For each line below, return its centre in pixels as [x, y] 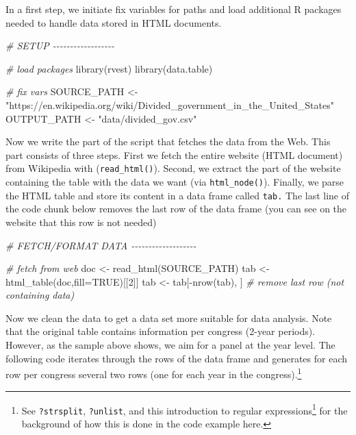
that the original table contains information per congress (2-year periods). [161, 331]
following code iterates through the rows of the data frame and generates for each [176, 358]
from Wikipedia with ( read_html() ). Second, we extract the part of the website [173, 168]
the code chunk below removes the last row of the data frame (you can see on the [176, 209]
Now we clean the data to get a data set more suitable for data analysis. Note [169, 318]
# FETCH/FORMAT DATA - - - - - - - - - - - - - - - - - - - [101, 245]
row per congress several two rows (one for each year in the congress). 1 [154, 373]
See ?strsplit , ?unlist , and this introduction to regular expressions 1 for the [185, 409]
